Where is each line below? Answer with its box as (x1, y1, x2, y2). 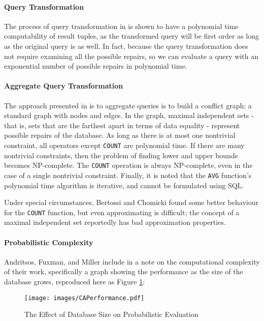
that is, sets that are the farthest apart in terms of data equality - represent (4, 120, 240, 130)
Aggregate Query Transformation (4, 80, 123, 91)
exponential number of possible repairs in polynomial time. (4, 61, 187, 71)
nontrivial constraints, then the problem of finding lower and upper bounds (4, 150, 238, 160)
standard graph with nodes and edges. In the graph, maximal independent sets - (4, 110, 254, 121)
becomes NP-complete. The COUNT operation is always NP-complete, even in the (4, 160, 253, 170)
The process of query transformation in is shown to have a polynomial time (4, 20, 239, 31)
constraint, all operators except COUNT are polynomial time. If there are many (4, 139, 245, 150)
